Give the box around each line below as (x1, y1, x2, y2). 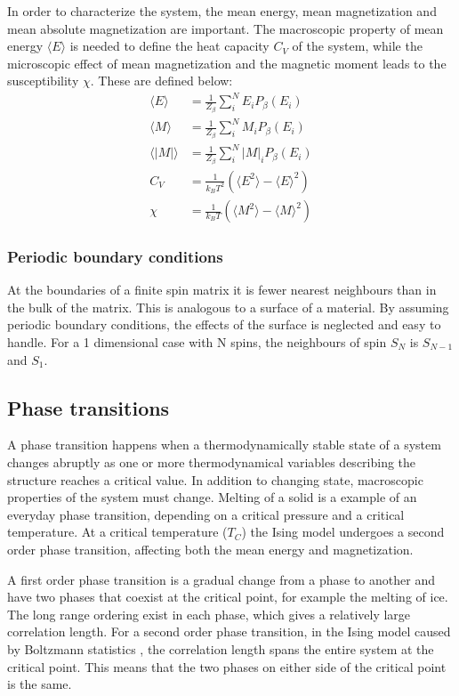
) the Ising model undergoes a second (241, 522, 445, 541)
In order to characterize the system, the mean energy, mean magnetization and (7, 2, 437, 20)
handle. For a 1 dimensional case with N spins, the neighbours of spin (7, 333, 387, 352)
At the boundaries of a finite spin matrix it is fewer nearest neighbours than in (7, 280, 437, 299)
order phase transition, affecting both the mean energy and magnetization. (7, 539, 414, 558)
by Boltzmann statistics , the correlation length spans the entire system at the (7, 639, 434, 658)
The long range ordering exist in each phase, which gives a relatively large (7, 604, 411, 623)
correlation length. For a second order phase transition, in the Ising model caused (7, 622, 451, 641)
